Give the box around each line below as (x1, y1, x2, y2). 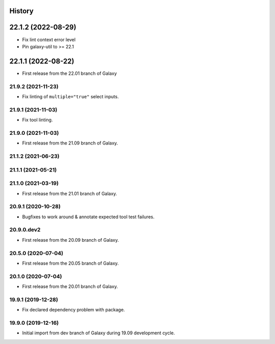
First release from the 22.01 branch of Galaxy (22, 70, 117, 76)
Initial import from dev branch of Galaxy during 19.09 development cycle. (22, 330, 175, 336)
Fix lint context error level (22, 36, 76, 43)
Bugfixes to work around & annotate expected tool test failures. (22, 214, 155, 220)
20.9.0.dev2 (9, 226, 41, 234)
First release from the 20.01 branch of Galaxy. (22, 283, 118, 290)
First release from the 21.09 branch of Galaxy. (22, 140, 118, 146)
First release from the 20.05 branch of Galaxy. (22, 260, 119, 266)
